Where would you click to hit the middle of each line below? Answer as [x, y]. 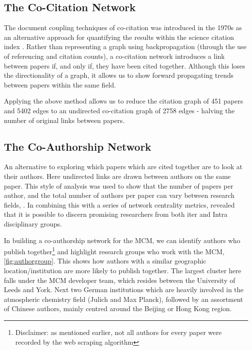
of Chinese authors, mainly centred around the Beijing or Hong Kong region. [118, 308]
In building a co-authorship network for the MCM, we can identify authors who [122, 240]
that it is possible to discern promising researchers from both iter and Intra [116, 214]
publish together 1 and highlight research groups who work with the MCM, [114, 251]
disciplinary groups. [33, 223]
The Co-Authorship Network [78, 146]
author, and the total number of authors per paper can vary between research [119, 195]
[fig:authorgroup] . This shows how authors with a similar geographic [105, 261]
